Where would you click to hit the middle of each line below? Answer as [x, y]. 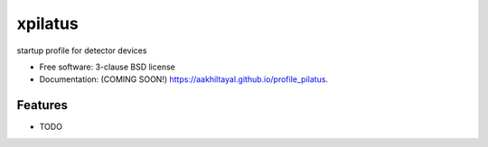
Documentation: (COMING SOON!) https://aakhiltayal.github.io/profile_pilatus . [184, 79]
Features [42, 105]
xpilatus [47, 23]
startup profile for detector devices [82, 51]
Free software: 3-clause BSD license [107, 67]
